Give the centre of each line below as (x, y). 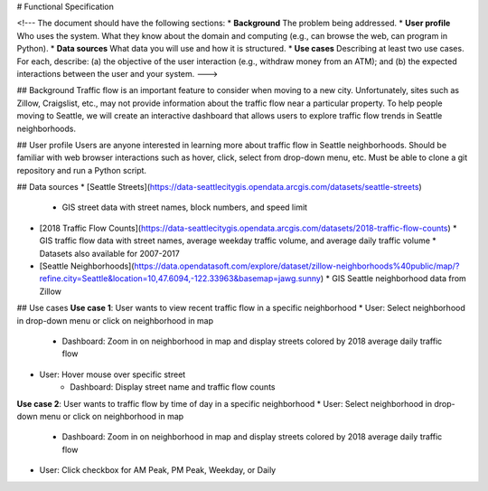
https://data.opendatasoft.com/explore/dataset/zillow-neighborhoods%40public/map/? (297, 266)
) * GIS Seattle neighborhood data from (394, 279)
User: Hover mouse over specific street (113, 374)
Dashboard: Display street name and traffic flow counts (173, 387)
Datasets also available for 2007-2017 (109, 253)
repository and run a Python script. (82, 170)
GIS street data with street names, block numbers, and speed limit (184, 207)
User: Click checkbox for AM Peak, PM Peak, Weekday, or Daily (158, 470)
